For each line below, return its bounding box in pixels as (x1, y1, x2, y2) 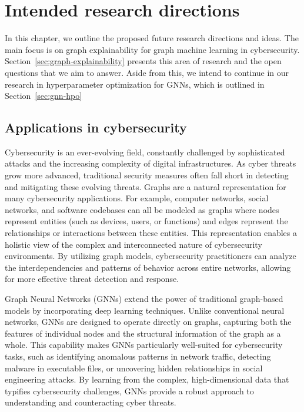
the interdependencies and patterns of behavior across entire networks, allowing (5, 261, 291, 273)
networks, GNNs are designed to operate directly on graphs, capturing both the (5, 315, 292, 328)
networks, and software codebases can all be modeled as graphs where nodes (5, 203, 279, 215)
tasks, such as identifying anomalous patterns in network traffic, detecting (5, 350, 271, 362)
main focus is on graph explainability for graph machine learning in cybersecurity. (5, 43, 300, 55)
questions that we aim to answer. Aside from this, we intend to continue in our (5, 66, 289, 78)
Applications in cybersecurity (5, 118, 187, 137)
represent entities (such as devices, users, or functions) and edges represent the (5, 215, 288, 227)
